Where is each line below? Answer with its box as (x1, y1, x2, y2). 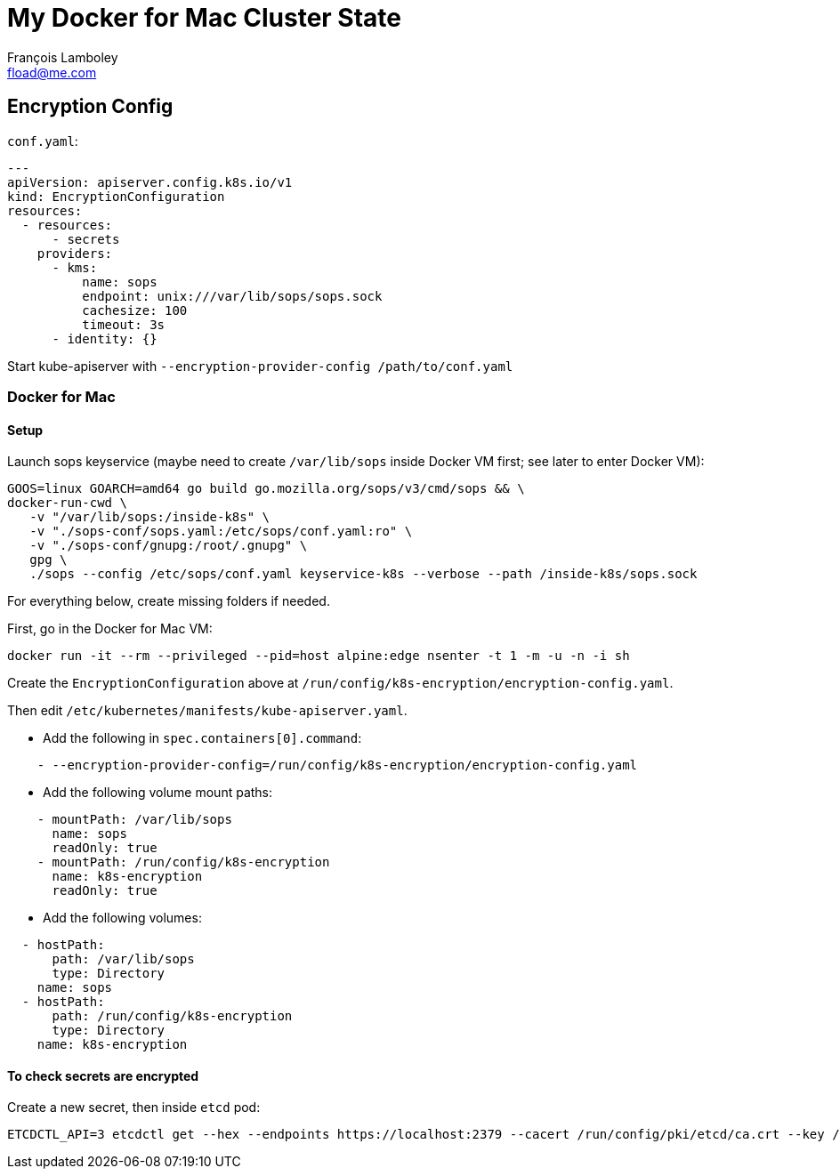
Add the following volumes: (43, 910, 202, 926)
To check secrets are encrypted (7, 1067, 199, 1083)
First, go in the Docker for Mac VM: (7, 621, 213, 637)
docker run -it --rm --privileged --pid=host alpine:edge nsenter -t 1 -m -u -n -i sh (7, 648, 630, 664)
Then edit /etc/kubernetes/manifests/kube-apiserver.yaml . (7, 703, 408, 719)
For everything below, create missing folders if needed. (7, 593, 330, 609)
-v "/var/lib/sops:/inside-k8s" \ (29, 510, 271, 525)
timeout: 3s (82, 317, 166, 332)
